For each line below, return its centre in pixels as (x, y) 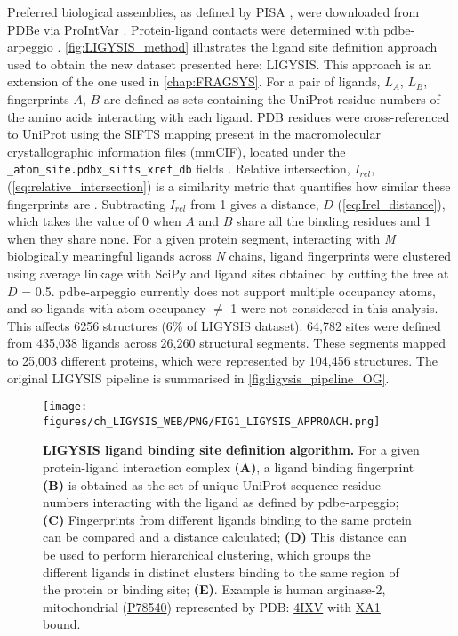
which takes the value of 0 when (94, 221)
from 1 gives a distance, (255, 203)
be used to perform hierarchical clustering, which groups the (207, 554)
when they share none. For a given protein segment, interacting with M (201, 238)
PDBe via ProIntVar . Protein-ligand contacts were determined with (193, 29)
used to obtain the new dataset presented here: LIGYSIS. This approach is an (220, 64)
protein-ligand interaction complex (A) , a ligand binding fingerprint (229, 467)
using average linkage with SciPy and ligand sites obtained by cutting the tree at (228, 273)
